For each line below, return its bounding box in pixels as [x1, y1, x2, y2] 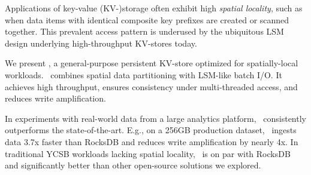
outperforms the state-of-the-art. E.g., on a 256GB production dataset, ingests [5, 124, 297, 136]
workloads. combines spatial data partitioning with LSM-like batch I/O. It [5, 68, 282, 81]
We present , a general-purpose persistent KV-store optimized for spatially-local [5, 57, 298, 69]
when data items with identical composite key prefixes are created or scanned [5, 13, 289, 26]
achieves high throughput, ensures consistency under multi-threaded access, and [5, 80, 298, 93]
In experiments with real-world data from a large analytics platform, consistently [5, 112, 306, 124]
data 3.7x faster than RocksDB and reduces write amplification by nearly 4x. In [5, 135, 298, 148]
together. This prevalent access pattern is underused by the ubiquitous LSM [5, 25, 284, 38]
